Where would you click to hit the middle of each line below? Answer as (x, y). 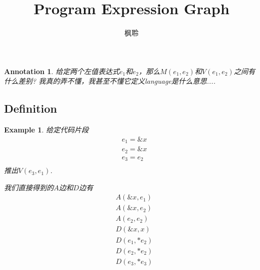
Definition (31, 108)
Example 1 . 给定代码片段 (47, 130)
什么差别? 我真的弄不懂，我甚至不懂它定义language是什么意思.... (110, 81)
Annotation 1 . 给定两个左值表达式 (62, 71)
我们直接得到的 (29, 187)
